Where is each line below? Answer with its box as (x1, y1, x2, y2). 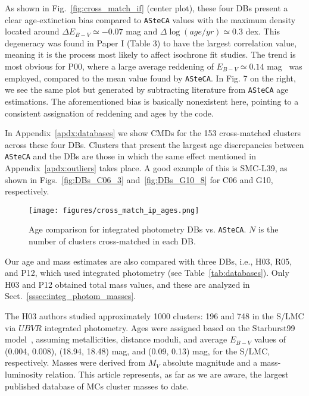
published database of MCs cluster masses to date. (5, 379, 189, 392)
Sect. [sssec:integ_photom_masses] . (5, 290, 136, 302)
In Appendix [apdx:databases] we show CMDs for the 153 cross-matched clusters (5, 127, 301, 139)
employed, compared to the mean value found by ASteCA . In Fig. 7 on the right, (5, 71, 296, 84)
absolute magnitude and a (163, 356, 258, 369)
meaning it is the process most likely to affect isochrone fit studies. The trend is (5, 48, 296, 61)
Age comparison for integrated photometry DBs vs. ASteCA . (29, 223, 246, 235)
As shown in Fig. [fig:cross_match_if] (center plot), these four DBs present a (5, 2, 288, 14)
